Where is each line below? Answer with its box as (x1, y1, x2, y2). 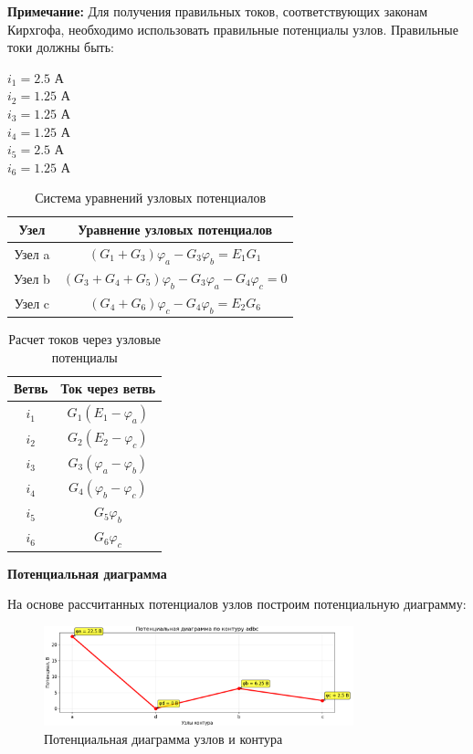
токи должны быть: (7, 37, 114, 57)
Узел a (14, 244, 50, 263)
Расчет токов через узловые (8, 330, 162, 349)
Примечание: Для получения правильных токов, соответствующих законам (7, 2, 428, 20)
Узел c (14, 293, 50, 312)
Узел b (14, 268, 50, 288)
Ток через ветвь (60, 379, 156, 398)
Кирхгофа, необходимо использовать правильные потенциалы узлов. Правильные (7, 19, 458, 38)
